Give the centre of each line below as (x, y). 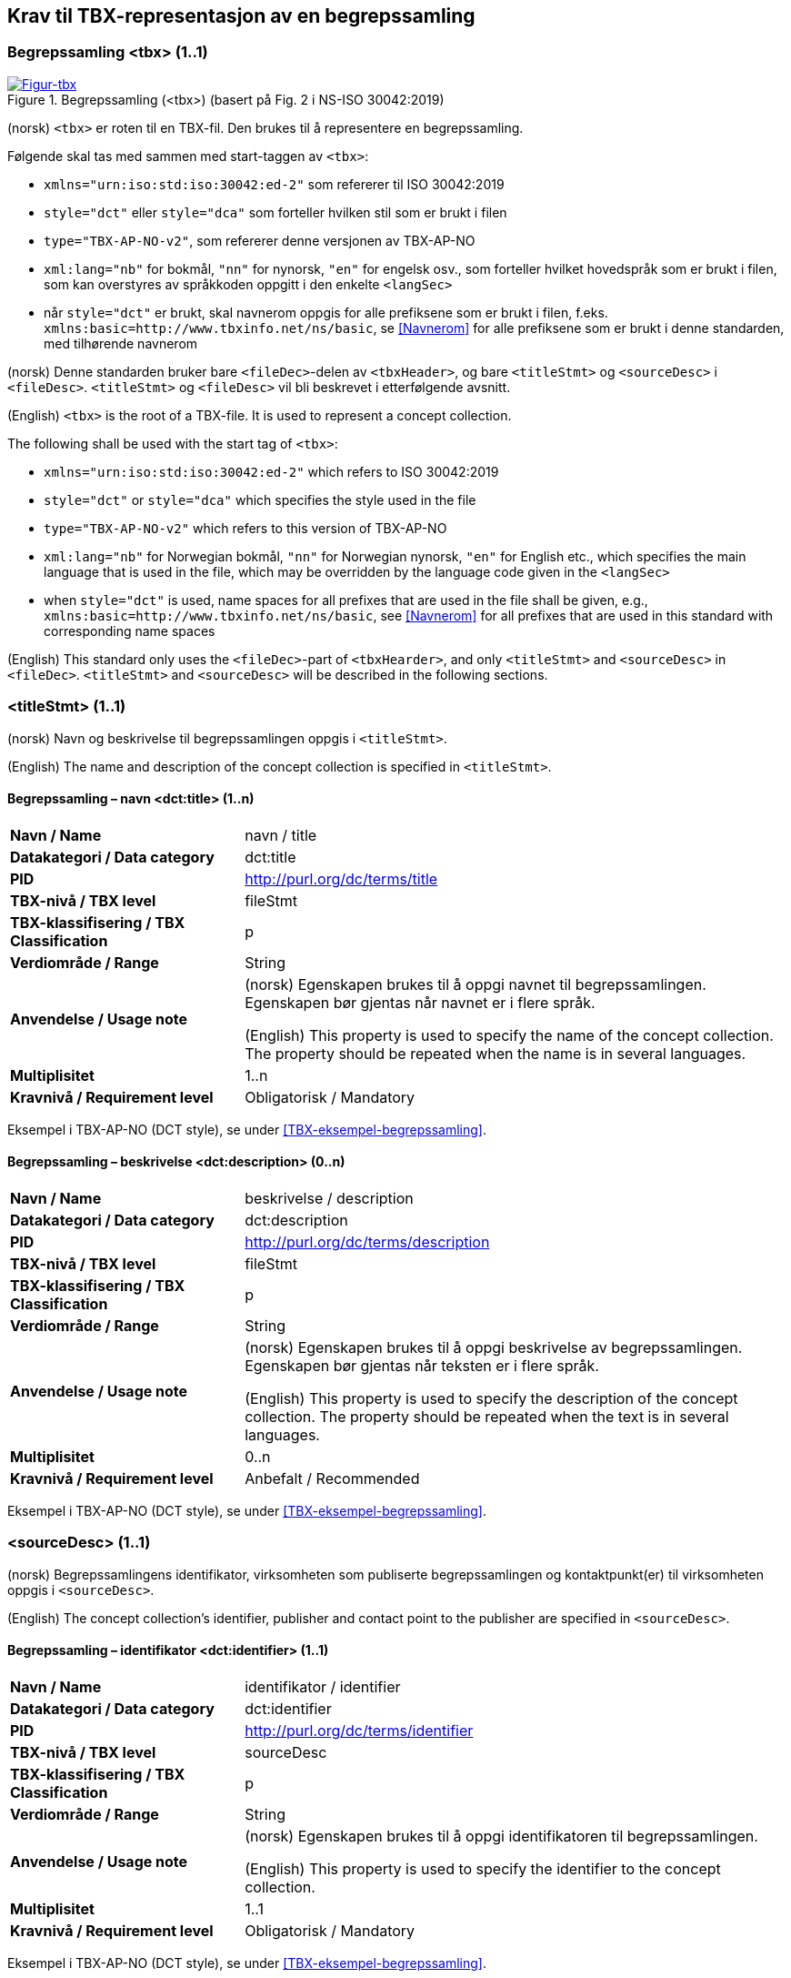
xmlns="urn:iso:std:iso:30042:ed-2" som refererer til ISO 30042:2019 (274, 184)
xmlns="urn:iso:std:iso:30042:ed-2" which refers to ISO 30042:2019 (271, 471)
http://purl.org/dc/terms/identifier (359, 1730)
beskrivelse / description (329, 1198)
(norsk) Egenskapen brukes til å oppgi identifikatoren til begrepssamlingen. (501, 1836)
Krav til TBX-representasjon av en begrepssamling (241, 16)
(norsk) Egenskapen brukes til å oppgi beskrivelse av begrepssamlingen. (494, 1347)
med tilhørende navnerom (121, 343)
